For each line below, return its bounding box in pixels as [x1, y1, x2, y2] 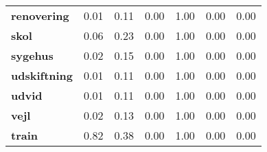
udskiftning [11, 67, 73, 83]
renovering [11, 8, 69, 23]
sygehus [11, 47, 54, 63]
